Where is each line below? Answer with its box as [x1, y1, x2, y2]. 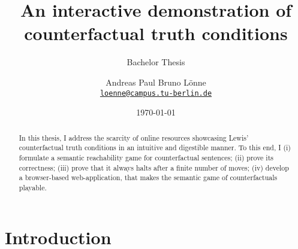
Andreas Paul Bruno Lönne [106, 75, 206, 88]
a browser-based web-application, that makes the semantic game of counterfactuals [19, 172, 278, 183]
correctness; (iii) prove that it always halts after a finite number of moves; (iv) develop [19, 162, 289, 172]
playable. [19, 182, 47, 192]
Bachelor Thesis [127, 56, 185, 68]
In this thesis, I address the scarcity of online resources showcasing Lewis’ [19, 132, 249, 142]
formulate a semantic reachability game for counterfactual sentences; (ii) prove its [19, 152, 273, 162]
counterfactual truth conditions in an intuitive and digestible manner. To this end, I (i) [19, 142, 291, 153]
